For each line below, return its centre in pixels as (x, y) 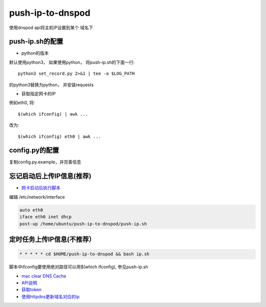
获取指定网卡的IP (39, 94)
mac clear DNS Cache (44, 276)
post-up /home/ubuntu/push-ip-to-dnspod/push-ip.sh (83, 224)
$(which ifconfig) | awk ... (53, 114)
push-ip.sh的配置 (36, 42)
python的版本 (35, 53)
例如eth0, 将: (22, 103)
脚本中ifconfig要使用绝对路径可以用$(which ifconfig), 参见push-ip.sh (79, 267)
